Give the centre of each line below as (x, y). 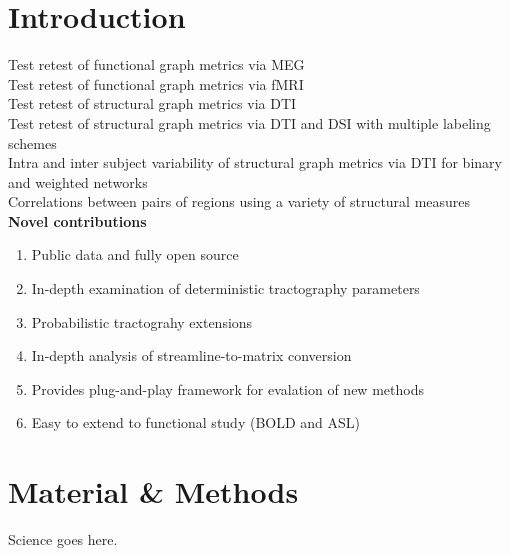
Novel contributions (77, 220)
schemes (32, 142)
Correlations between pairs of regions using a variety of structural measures (239, 201)
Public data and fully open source (135, 254)
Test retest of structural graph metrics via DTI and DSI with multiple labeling (249, 122)
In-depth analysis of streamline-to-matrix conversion (191, 355)
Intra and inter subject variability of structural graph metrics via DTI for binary (255, 162)
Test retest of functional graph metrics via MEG (156, 64)
